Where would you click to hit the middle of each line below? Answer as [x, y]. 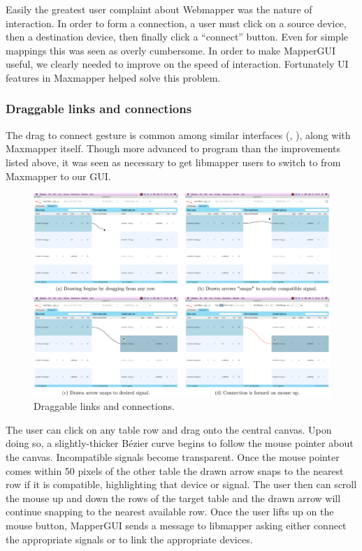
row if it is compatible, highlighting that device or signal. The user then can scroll [181, 484]
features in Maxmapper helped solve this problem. [113, 77]
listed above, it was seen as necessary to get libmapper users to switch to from [173, 162]
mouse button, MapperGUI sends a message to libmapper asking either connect [176, 525]
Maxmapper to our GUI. [58, 176]
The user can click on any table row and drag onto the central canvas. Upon [169, 429]
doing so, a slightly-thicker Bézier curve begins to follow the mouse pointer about [180, 443]
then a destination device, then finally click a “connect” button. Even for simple [177, 37]
